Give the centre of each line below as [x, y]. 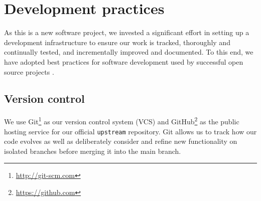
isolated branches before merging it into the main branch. [93, 151]
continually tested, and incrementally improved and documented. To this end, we [129, 52]
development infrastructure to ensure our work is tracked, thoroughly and [117, 42]
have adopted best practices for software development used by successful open [124, 61]
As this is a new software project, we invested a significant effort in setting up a [127, 32]
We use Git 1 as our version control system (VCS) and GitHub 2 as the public [122, 121]
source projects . [29, 71]
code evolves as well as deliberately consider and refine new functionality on [121, 141]
